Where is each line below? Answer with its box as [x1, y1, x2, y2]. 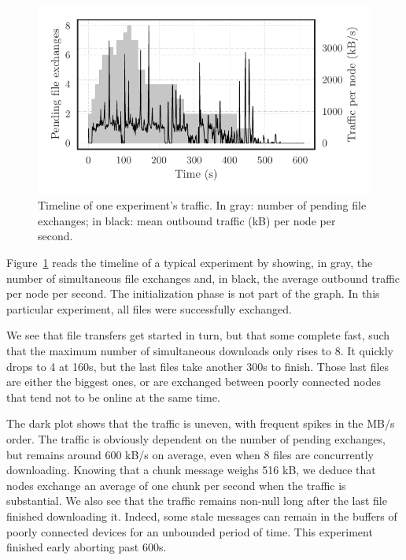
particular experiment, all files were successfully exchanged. [6, 300, 292, 317]
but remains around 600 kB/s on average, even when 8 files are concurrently [6, 446, 374, 462]
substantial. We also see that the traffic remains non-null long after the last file [6, 492, 387, 509]
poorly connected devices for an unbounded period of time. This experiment [6, 523, 373, 540]
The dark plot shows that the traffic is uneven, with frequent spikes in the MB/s [6, 415, 395, 432]
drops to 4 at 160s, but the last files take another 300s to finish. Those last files [6, 358, 389, 374]
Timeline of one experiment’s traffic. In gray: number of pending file [38, 197, 367, 213]
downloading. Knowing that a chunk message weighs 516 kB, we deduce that [6, 462, 376, 478]
